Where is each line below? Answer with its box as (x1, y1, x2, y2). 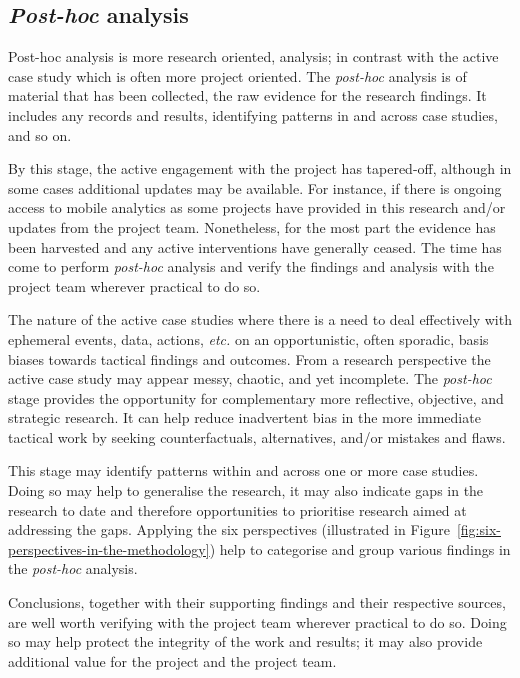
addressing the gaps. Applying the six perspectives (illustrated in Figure (8, 519, 450, 540)
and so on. (8, 124, 72, 145)
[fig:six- (456, 519, 501, 540)
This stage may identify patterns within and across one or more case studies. (8, 460, 479, 481)
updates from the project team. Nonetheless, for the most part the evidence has (8, 216, 496, 237)
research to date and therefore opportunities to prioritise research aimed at (8, 499, 467, 520)
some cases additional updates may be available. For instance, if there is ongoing (8, 177, 502, 198)
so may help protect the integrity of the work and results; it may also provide (8, 631, 483, 652)
